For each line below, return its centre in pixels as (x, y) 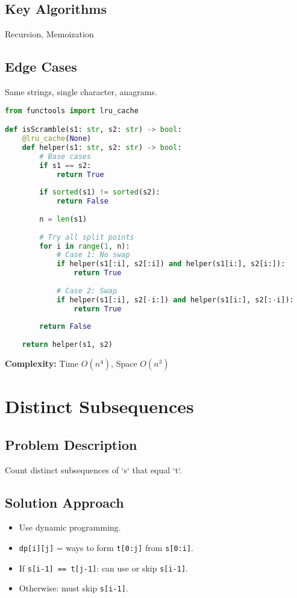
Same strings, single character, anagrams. (81, 92)
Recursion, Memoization (49, 34)
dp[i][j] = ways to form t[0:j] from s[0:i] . (106, 547)
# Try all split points (87, 237)
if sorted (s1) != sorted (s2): (100, 192)
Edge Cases (41, 67)
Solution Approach (64, 502)
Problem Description (71, 444)
